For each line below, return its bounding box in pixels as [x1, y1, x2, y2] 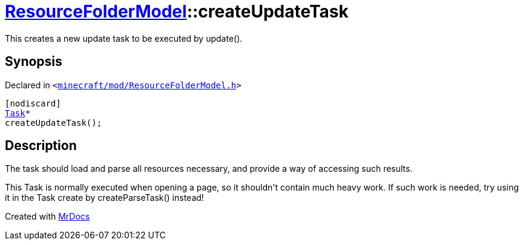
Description [5, 138, 77, 154]
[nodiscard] [5, 98, 61, 108]
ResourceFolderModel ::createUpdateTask [5, 1, 349, 22]
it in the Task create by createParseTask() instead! [5, 192, 204, 203]
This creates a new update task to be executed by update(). [5, 33, 243, 44]
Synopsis [5, 54, 62, 70]
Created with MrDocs [5, 211, 90, 222]
